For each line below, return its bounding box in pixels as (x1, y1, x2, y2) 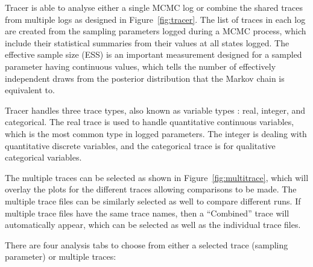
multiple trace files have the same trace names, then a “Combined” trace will (5, 206, 289, 219)
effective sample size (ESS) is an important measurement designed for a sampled (5, 48, 302, 61)
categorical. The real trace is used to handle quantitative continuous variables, (5, 115, 294, 128)
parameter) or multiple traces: (5, 250, 116, 263)
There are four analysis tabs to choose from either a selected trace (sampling (5, 238, 288, 251)
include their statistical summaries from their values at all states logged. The (5, 36, 289, 49)
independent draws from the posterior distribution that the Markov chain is (5, 72, 285, 84)
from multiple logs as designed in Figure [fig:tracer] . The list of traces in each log (5, 13, 306, 25)
